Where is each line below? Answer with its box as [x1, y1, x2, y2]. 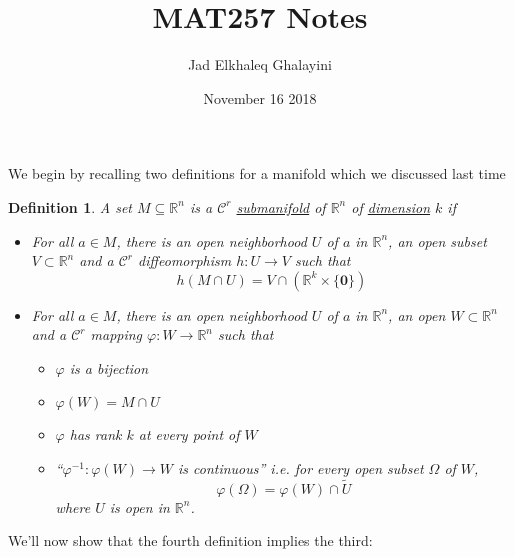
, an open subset [388, 230, 487, 251]
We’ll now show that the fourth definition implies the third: [8, 530, 373, 551]
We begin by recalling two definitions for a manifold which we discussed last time [8, 163, 506, 184]
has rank [69, 424, 122, 445]
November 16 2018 [203, 87, 317, 108]
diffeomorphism [137, 250, 232, 271]
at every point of [138, 424, 240, 445]
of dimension [351, 196, 431, 217]
